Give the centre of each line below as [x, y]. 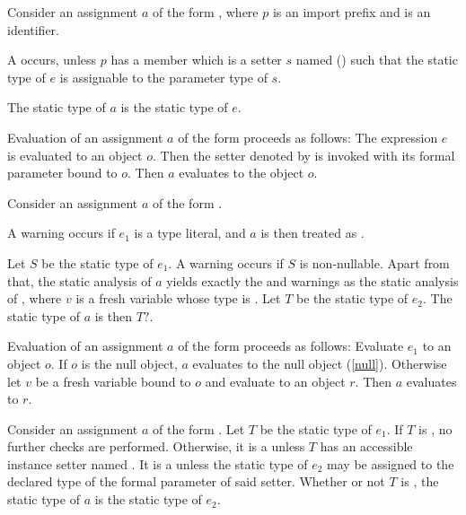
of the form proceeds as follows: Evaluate [291, 346]
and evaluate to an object [275, 381]
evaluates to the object [242, 173]
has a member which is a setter [196, 60]
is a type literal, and [190, 233]
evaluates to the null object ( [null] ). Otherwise [320, 363]
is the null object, [129, 363]
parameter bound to [62, 173]
